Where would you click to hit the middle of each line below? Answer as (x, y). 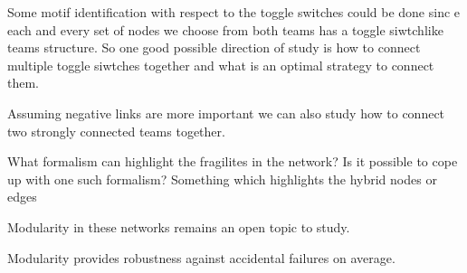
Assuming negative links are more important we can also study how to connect (226, 113)
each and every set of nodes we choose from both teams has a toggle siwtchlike (225, 29)
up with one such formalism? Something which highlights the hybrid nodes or (222, 179)
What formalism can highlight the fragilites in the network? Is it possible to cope (233, 161)
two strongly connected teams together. (116, 131)
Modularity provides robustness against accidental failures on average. (201, 257)
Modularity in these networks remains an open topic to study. (179, 226)
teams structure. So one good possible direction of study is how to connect (214, 47)
